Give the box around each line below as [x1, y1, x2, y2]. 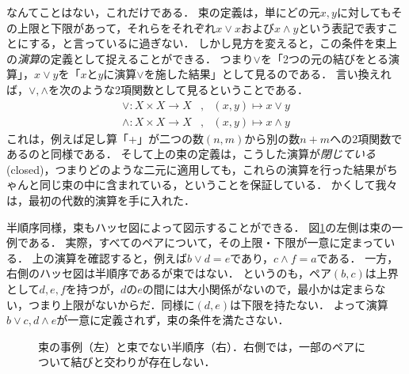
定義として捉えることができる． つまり [50, 50, 254, 66]
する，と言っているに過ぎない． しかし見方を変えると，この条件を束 [29, 35, 387, 51]
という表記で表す [298, 19, 388, 36]
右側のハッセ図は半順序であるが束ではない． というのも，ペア [6, 265, 331, 281]
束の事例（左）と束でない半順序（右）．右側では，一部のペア [38, 338, 354, 354]
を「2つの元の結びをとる [260, 50, 388, 66]
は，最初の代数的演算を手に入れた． [6, 192, 195, 208]
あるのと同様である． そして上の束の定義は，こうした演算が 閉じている [6, 145, 377, 162]
